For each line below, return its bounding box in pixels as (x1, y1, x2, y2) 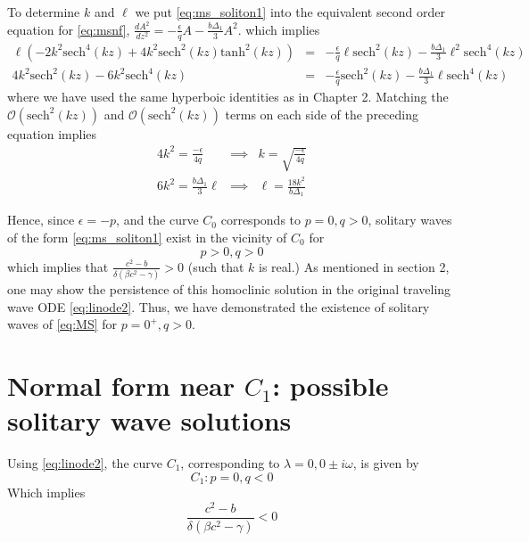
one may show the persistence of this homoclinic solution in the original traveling (7, 279, 451, 298)
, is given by (352, 454, 419, 472)
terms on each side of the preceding (225, 104, 418, 123)
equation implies (7, 124, 97, 143)
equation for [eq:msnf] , (7, 20, 130, 38)
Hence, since (7, 210, 75, 229)
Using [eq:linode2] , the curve (7, 454, 162, 472)
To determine (7, 3, 80, 21)
